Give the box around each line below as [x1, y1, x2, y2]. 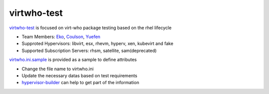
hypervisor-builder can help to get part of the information [21, 80, 139, 86]
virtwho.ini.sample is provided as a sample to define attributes [9, 57, 137, 63]
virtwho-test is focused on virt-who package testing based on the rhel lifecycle [9, 25, 172, 31]
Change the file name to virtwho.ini [21, 66, 94, 72]
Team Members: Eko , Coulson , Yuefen [21, 34, 101, 40]
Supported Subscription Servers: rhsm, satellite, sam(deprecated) [21, 47, 157, 53]
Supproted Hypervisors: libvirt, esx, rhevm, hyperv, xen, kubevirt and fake [21, 41, 174, 47]
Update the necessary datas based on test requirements [21, 72, 137, 79]
